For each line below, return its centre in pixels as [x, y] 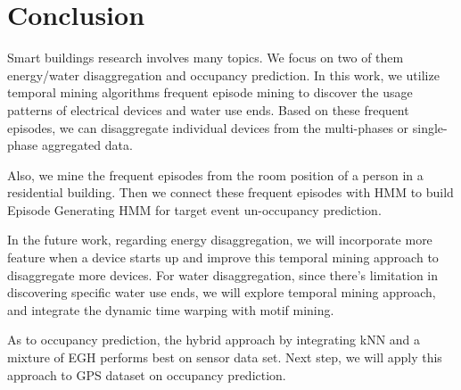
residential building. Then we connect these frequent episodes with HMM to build [230, 192]
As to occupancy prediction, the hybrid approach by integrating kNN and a [214, 340]
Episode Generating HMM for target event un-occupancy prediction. [194, 209]
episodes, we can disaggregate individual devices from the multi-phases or [208, 127]
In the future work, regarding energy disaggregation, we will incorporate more [220, 240]
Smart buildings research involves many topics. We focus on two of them [206, 58]
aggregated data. [87, 145]
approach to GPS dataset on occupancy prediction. [147, 374]
